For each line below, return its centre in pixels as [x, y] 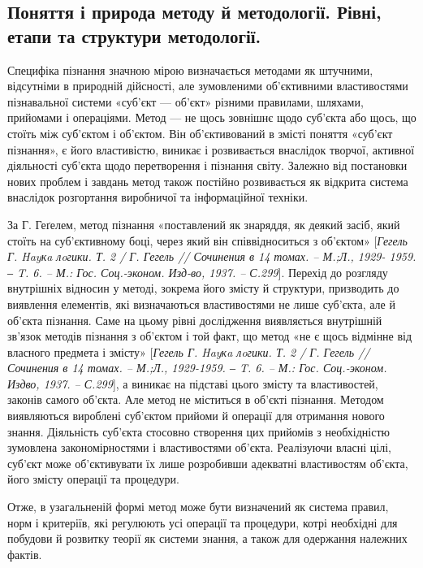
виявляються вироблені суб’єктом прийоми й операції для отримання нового [196, 416]
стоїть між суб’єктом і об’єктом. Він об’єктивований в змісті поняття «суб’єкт [200, 133]
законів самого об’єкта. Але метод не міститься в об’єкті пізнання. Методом [196, 399]
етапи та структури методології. [134, 35]
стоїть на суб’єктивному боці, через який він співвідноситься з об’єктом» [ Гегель [207, 240]
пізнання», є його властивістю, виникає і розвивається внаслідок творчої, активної [211, 149]
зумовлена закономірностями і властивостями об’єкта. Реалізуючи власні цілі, [199, 447]
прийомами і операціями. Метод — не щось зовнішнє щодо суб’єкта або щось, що [212, 117]
